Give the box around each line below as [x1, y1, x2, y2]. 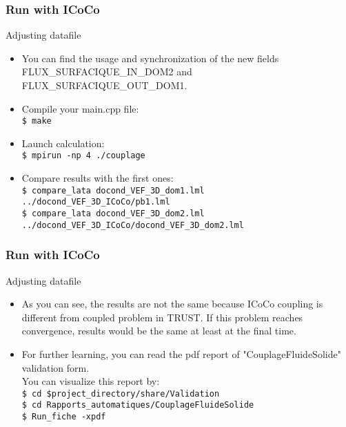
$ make [21, 116, 52, 126]
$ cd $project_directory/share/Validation [21, 388, 220, 399]
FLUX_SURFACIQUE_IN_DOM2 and [21, 64, 192, 79]
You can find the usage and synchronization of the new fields [21, 50, 279, 65]
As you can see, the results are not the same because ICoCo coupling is [21, 296, 323, 311]
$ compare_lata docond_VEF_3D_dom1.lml [21, 185, 205, 196]
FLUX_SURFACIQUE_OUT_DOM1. [21, 78, 187, 92]
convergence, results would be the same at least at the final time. [21, 323, 296, 338]
